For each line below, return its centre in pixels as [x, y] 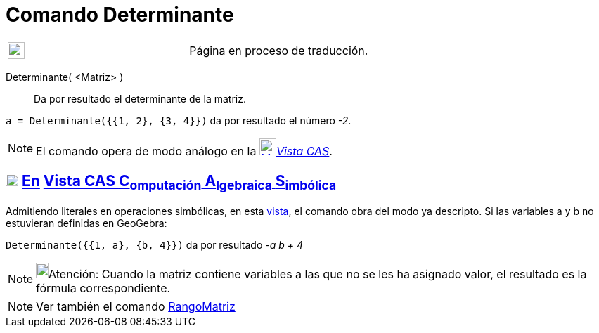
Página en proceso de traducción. [279, 50]
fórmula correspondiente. [103, 288]
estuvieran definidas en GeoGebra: [86, 223]
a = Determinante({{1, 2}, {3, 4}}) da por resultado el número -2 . [179, 120]
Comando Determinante [120, 15]
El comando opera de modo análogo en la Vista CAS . [184, 151]
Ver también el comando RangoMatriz [136, 306]
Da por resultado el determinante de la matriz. [140, 98]
